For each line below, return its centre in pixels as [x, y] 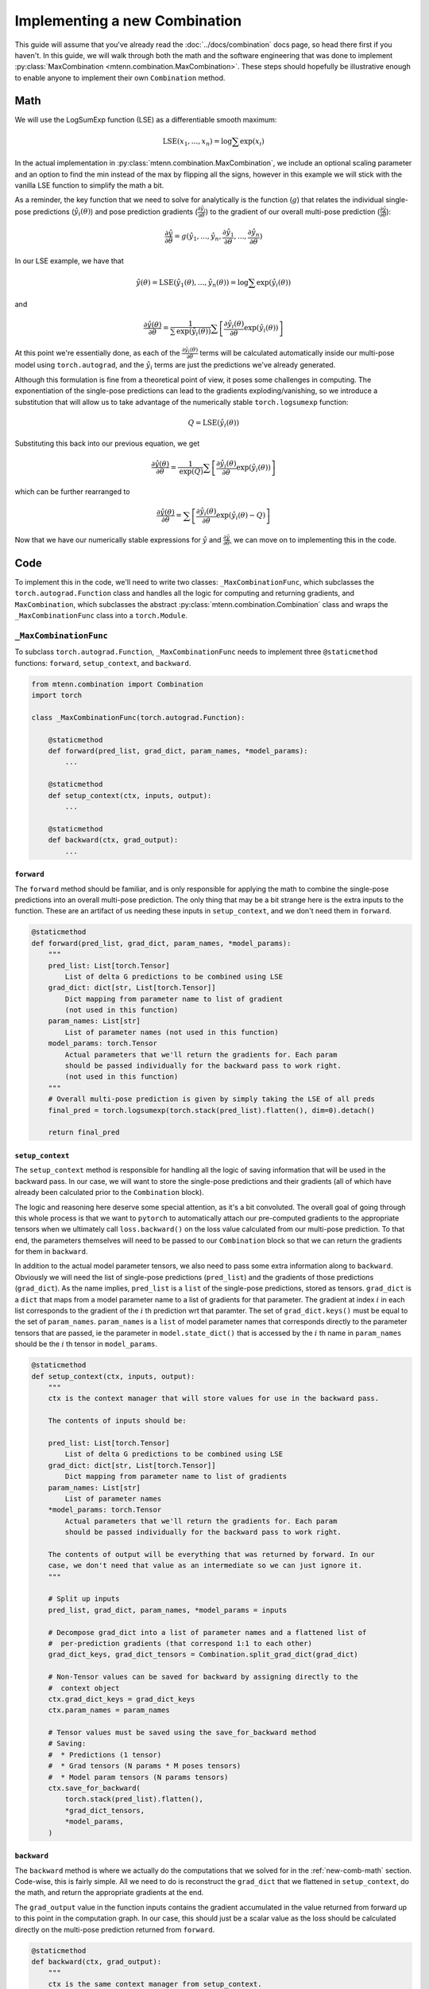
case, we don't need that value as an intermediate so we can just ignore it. [205, 1566]
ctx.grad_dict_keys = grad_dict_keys [122, 1699]
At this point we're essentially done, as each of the [97, 352]
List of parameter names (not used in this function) [172, 1032]
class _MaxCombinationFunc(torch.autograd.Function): [138, 717]
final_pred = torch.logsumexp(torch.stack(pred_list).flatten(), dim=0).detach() [211, 1110]
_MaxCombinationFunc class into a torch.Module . [101, 616]
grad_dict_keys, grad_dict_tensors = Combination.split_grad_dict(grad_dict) [203, 1654]
